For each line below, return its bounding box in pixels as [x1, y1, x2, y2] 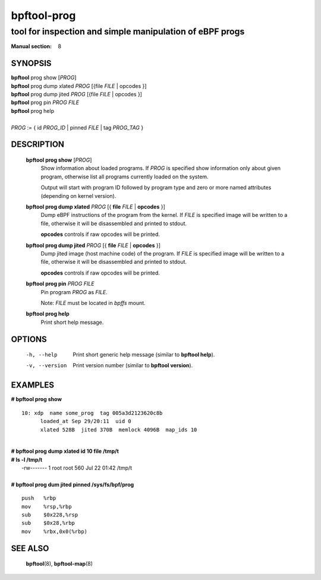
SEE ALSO [11, 543, 49, 553]
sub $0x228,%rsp [21, 512, 78, 518]
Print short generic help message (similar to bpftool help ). [73, 351, 215, 358]
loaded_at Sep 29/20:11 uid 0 [40, 418, 132, 425]
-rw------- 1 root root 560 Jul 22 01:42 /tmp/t [21, 464, 133, 472]
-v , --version [26, 363, 67, 369]
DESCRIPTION [11, 140, 65, 150]
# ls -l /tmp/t [11, 456, 43, 463]
